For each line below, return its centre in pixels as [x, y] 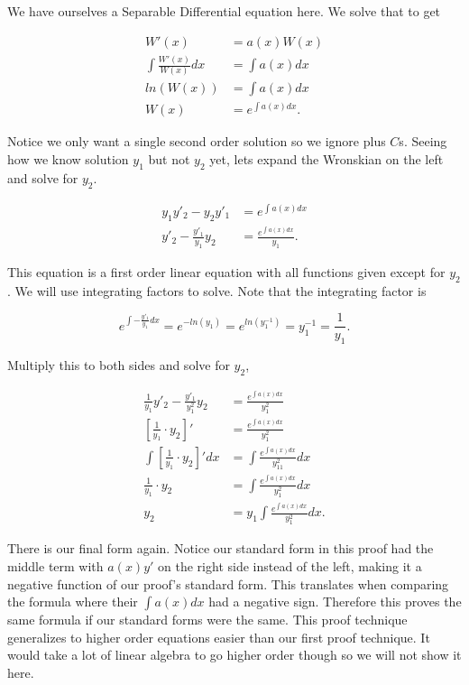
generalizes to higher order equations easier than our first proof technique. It [219, 637]
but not [169, 159]
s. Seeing [423, 141]
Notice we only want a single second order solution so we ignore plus [197, 141]
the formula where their [73, 602]
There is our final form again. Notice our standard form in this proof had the [221, 548]
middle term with [55, 565]
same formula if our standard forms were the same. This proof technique [207, 620]
